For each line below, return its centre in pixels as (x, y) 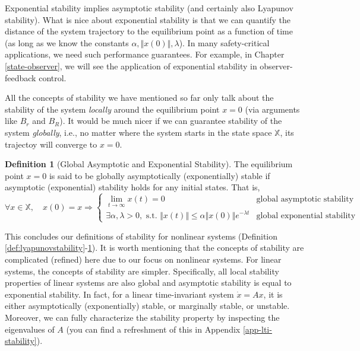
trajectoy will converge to (51, 144)
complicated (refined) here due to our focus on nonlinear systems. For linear (143, 259)
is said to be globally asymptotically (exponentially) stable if (160, 175)
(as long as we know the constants (67, 42)
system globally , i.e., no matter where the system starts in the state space (138, 132)
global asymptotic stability (305, 200)
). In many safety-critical (224, 42)
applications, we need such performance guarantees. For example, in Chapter (145, 54)
